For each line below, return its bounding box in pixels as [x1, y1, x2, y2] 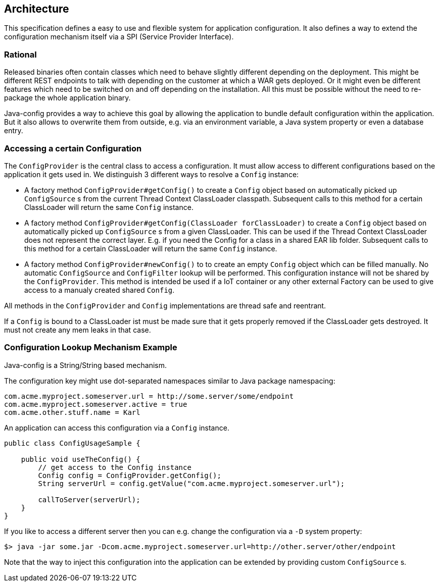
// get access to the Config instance [38, 463, 191, 471]
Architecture [4, 3, 69, 15]
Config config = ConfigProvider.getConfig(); [38, 471, 221, 480]
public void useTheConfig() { [21, 455, 140, 463]
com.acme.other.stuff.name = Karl [4, 408, 140, 416]
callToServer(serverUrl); [38, 495, 140, 504]
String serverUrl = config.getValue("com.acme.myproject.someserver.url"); [38, 479, 345, 488]
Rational [4, 49, 37, 60]
